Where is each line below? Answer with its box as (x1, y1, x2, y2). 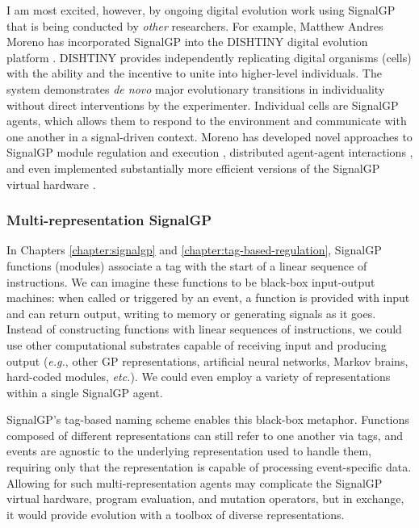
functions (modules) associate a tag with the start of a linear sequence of (6, 257, 367, 274)
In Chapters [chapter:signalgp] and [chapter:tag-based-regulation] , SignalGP (6, 241, 382, 258)
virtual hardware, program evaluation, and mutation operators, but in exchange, (6, 490, 404, 507)
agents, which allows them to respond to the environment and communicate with (6, 112, 407, 129)
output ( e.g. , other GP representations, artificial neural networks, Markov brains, (6, 352, 409, 369)
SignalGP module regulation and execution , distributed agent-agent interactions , (6, 144, 413, 161)
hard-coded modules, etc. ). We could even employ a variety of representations (6, 368, 391, 385)
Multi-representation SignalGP (6, 210, 212, 230)
